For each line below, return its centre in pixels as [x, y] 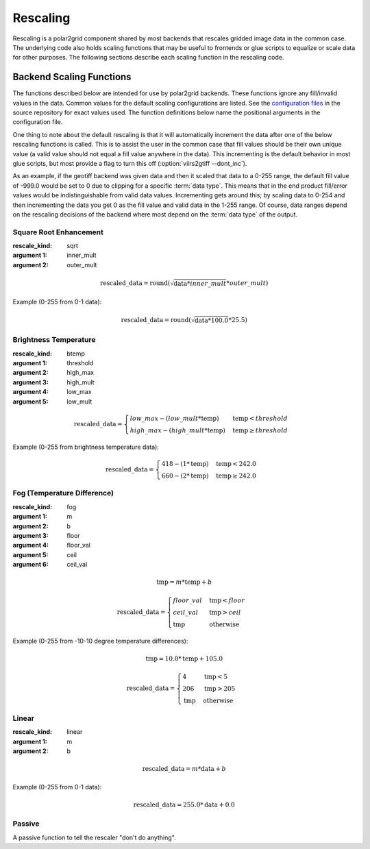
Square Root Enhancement [58, 232]
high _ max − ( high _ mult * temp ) [178, 430]
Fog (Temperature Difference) [63, 493]
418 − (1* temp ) [185, 464]
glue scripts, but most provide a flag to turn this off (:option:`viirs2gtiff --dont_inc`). [130, 163]
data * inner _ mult [200, 283]
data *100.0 [211, 320]
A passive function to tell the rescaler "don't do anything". [94, 837]
